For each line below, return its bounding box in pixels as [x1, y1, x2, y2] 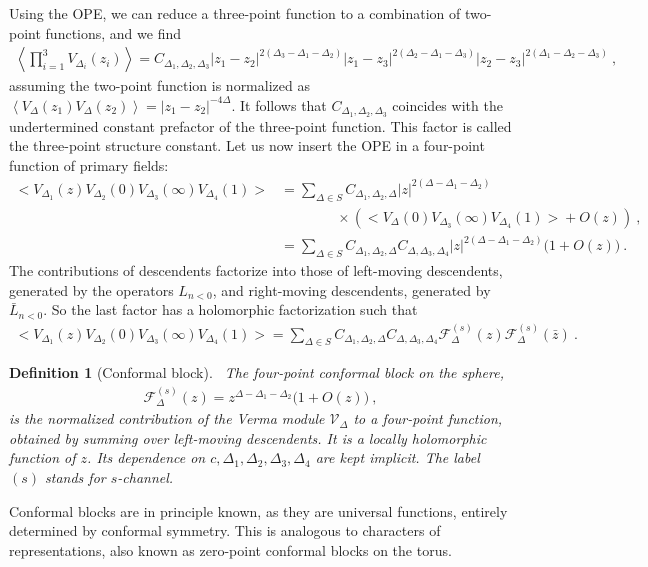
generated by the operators [9, 279, 174, 300]
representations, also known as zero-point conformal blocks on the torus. [9, 539, 452, 560]
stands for [45, 467, 106, 488]
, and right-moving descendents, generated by [212, 279, 491, 300]
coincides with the [392, 94, 503, 115]
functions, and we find [45, 22, 182, 43]
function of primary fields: [9, 154, 169, 175]
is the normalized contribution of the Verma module [9, 408, 325, 429]
